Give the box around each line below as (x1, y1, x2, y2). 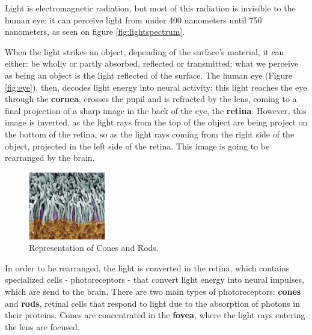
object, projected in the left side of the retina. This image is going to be (5, 139, 270, 152)
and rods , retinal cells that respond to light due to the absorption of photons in (5, 297, 300, 309)
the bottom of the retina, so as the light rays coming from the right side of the (5, 127, 295, 140)
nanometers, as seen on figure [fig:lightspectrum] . (5, 25, 185, 38)
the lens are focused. (5, 320, 80, 333)
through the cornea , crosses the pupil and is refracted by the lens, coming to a (5, 92, 297, 105)
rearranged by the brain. (5, 151, 95, 164)
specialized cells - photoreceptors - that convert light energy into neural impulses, (5, 273, 304, 286)
